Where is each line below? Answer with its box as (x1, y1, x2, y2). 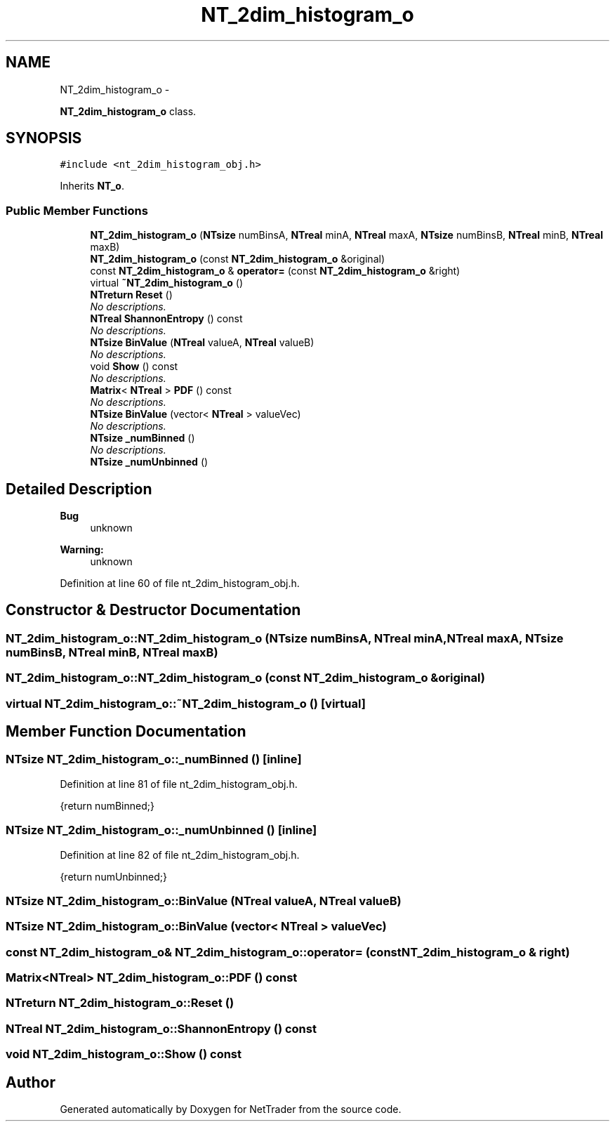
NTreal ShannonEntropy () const (90, 312, 243, 325)
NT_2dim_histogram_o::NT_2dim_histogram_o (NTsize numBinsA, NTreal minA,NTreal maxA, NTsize (6, 631, 564, 645)
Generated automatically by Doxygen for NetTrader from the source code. (60, 1103, 402, 1116)
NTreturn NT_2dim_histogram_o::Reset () (6, 996, 234, 1010)
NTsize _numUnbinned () (90, 456, 209, 468)
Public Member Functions (6, 203, 148, 218)
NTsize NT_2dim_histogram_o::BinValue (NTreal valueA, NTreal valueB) (6, 893, 402, 908)
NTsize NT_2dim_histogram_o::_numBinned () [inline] (6, 752, 302, 767)
